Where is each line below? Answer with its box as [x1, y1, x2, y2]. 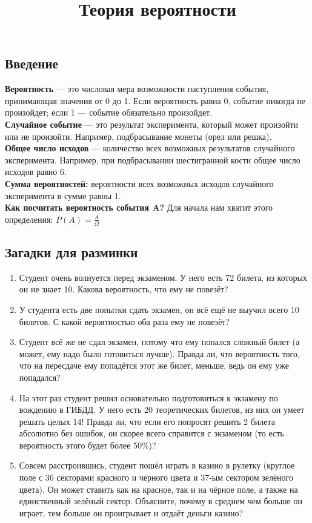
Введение [5, 54, 58, 73]
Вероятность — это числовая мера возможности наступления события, [5, 82, 269, 95]
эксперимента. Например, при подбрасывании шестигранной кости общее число [5, 153, 300, 166]
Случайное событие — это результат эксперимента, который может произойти [5, 117, 298, 130]
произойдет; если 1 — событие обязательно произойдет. [5, 106, 213, 119]
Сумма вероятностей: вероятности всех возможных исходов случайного [5, 177, 274, 189]
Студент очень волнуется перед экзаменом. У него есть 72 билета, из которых [19, 271, 307, 283]
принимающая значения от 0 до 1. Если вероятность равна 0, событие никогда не [5, 94, 306, 107]
